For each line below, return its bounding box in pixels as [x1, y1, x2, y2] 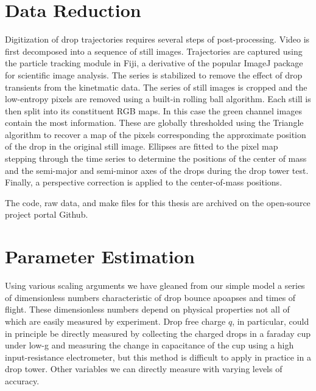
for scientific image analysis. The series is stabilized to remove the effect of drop [5, 68, 303, 81]
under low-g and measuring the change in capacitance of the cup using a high [5, 339, 294, 351]
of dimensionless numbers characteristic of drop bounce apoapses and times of [5, 291, 296, 303]
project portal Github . [5, 208, 88, 221]
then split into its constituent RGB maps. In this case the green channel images [5, 104, 302, 117]
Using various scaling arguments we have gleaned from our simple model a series [5, 279, 305, 292]
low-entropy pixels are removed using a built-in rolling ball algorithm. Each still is [5, 92, 311, 105]
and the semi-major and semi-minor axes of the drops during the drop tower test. [5, 164, 309, 176]
